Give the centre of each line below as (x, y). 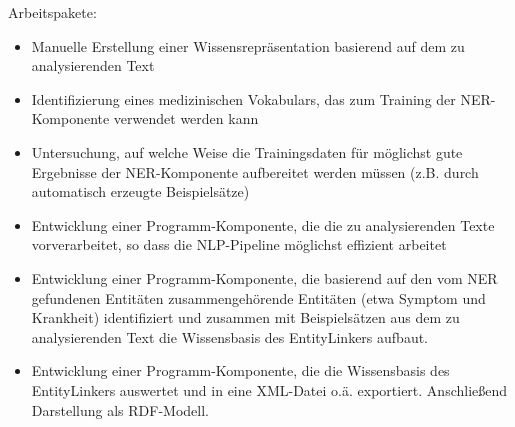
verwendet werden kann (186, 118)
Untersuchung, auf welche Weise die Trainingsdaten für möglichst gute (247, 151)
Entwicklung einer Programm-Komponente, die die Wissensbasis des (240, 370)
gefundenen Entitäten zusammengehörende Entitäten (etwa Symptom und (258, 297)
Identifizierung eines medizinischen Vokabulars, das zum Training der (243, 98)
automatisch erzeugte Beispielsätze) (140, 191)
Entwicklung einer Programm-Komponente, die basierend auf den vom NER (264, 277)
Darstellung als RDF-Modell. (120, 409)
